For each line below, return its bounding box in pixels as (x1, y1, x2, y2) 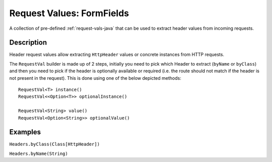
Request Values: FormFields (9, 8, 129, 19)
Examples (9, 128, 41, 136)
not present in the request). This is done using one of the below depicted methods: (9, 75, 181, 81)
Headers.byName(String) (9, 150, 68, 156)
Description (9, 38, 47, 47)
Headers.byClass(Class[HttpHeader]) (9, 141, 100, 147)
